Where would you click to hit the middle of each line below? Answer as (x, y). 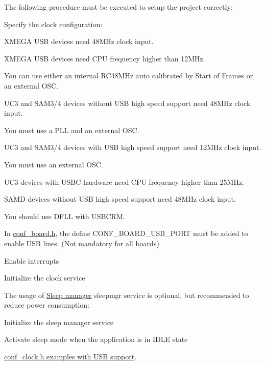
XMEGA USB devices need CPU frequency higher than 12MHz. (105, 58)
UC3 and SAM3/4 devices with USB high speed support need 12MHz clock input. (133, 147)
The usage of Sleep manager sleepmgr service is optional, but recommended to (127, 295)
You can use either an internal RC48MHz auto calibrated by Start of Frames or (129, 76)
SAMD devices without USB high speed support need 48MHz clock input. (120, 199)
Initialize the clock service (45, 278)
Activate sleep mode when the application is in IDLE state (96, 339)
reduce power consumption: (47, 305)
